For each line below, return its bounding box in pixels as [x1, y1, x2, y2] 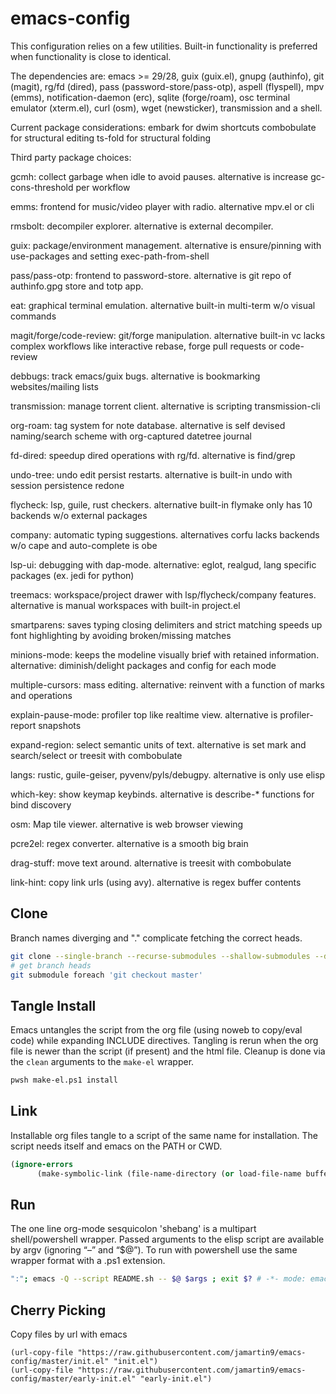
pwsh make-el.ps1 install [10, 1075, 118, 1086]
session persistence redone [10, 479, 125, 491]
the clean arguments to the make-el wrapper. [10, 1056, 195, 1068]
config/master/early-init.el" [10, 1374, 137, 1384]
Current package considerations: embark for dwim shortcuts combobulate [10, 121, 317, 133]
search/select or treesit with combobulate [10, 749, 183, 761]
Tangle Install [10, 997, 97, 1014]
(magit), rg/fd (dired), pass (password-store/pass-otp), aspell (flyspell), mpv [10, 80, 325, 92]
